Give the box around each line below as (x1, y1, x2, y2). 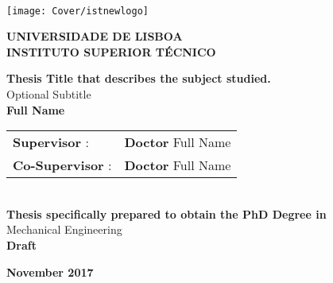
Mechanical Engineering (6, 221, 122, 238)
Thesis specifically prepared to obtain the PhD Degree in (6, 205, 327, 222)
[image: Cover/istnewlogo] (6, 5, 149, 17)
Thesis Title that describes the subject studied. (6, 70, 271, 87)
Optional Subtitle (6, 86, 91, 103)
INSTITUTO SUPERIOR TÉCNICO (6, 43, 216, 60)
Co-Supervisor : (13, 156, 112, 175)
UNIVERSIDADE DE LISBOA (6, 28, 183, 45)
